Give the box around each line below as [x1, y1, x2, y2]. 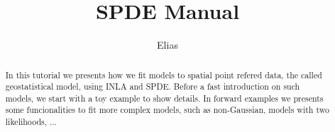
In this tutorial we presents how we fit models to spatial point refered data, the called [5, 68, 322, 80]
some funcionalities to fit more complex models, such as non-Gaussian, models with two [5, 104, 329, 116]
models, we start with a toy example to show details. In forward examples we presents [5, 92, 324, 104]
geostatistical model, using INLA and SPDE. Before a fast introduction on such [5, 80, 300, 92]
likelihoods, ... [5, 116, 57, 128]
